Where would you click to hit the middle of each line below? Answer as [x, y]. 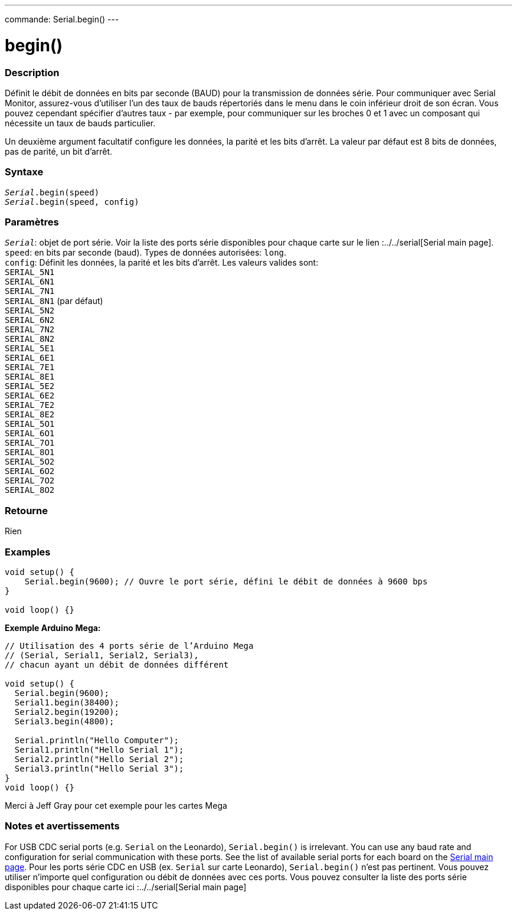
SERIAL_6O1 [30, 434]
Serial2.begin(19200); [67, 712]
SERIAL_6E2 [30, 396]
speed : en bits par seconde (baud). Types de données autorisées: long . [146, 253]
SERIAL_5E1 [30, 349]
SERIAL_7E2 [30, 405]
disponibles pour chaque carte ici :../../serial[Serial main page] [126, 887]
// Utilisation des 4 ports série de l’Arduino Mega [129, 646]
